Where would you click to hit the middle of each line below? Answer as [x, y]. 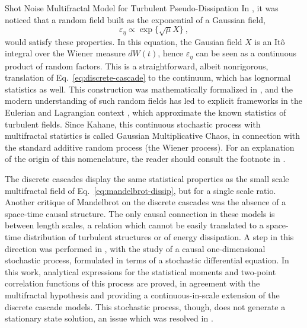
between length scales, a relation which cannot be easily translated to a [134, 225]
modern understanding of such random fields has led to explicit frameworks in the [153, 101]
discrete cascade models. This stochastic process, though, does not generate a [145, 306]
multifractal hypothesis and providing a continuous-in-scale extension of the [142, 294]
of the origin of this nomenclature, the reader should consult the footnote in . [145, 159]
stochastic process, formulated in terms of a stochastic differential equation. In [147, 260]
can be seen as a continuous [246, 53]
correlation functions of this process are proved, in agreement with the [132, 283]
